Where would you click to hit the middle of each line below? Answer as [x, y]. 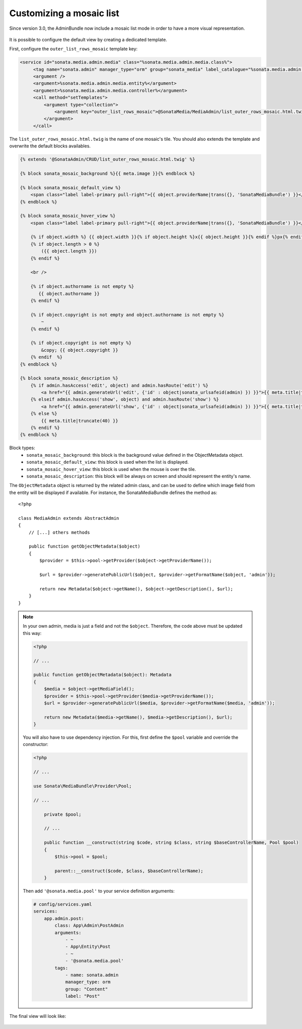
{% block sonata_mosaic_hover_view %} [68, 216]
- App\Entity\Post [88, 947]
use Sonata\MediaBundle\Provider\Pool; [83, 786]
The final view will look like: [38, 1016]
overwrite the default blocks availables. [50, 146]
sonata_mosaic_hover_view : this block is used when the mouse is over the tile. [111, 469]
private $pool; [63, 814]
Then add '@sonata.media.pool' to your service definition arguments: [99, 891]
